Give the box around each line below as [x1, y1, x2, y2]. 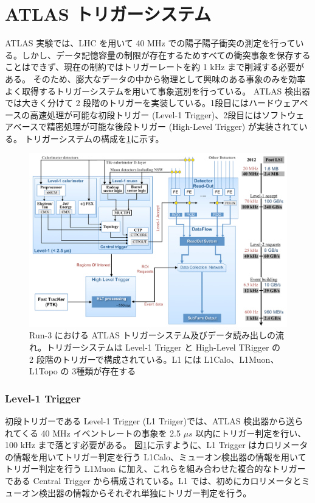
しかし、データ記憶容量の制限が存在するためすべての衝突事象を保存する [21, 48, 311, 61]
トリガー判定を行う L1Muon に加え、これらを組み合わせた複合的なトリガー [5, 462, 306, 475]
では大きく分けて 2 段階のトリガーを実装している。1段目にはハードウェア [5, 96, 300, 109]
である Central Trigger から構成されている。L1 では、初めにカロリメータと [5, 474, 302, 487]
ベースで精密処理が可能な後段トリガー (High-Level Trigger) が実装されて [13, 120, 299, 133]
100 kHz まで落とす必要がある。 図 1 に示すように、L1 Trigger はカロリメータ [5, 438, 308, 451]
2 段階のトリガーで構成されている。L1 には [29, 352, 201, 365]
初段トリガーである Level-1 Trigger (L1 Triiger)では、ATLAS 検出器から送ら [5, 414, 303, 427]
